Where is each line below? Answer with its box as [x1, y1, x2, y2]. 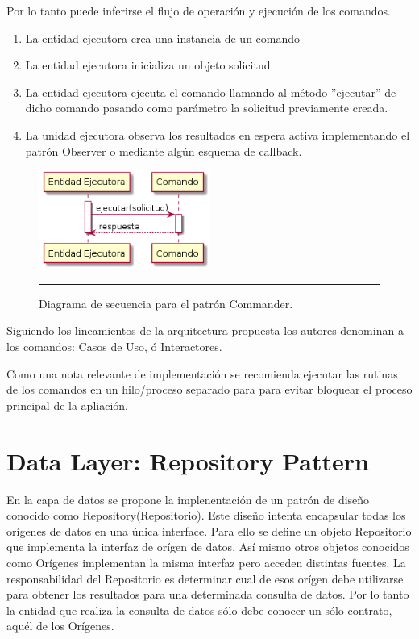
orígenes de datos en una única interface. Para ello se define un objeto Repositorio [6, 522, 412, 539]
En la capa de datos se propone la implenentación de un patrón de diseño [6, 491, 370, 507]
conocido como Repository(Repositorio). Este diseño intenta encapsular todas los [6, 507, 406, 524]
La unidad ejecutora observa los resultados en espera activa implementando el [25, 126, 410, 143]
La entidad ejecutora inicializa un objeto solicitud [25, 56, 271, 73]
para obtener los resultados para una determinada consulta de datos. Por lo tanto [6, 586, 409, 603]
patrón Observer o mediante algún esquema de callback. [25, 142, 302, 159]
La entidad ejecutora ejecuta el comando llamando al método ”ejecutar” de [25, 83, 396, 100]
